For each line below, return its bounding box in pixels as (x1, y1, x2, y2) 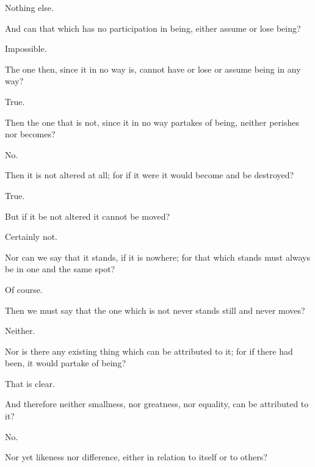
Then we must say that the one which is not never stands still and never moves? (5, 303, 305, 316)
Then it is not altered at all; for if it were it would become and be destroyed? (5, 168, 294, 181)
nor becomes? (5, 128, 56, 140)
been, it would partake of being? (5, 357, 126, 369)
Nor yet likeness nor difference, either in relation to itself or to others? (5, 451, 267, 463)
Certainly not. (5, 230, 58, 243)
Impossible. (5, 42, 47, 55)
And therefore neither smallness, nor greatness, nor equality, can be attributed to (5, 397, 309, 410)
